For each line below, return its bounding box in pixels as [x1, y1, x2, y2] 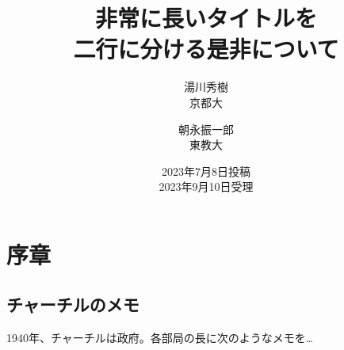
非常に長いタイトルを [94, 2, 317, 34]
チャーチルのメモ [6, 292, 140, 317]
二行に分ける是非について [73, 32, 339, 65]
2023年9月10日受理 [159, 178, 254, 195]
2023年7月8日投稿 [162, 162, 250, 179]
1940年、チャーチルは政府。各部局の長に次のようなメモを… [6, 329, 314, 346]
